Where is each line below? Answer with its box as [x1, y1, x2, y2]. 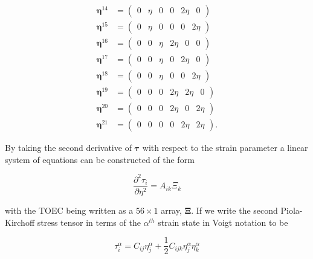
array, [161, 204, 182, 216]
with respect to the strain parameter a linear [142, 141, 308, 154]
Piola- [280, 204, 303, 216]
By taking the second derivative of [5, 141, 132, 154]
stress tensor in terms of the [37, 216, 141, 228]
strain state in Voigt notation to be [158, 216, 288, 228]
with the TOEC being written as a [5, 204, 134, 216]
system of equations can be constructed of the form [5, 153, 195, 165]
